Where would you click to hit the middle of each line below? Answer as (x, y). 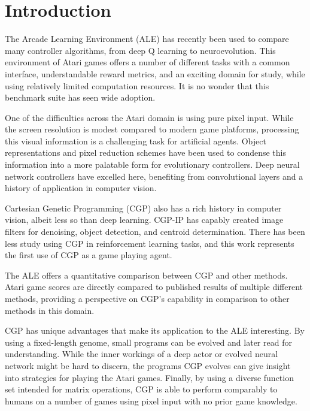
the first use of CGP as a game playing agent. (89, 255)
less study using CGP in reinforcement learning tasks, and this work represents (150, 243)
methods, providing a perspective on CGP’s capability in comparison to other (147, 298)
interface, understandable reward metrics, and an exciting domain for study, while (155, 73)
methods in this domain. (50, 310)
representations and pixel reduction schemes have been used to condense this (146, 152)
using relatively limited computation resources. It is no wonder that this (137, 85)
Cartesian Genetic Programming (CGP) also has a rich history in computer (143, 208)
